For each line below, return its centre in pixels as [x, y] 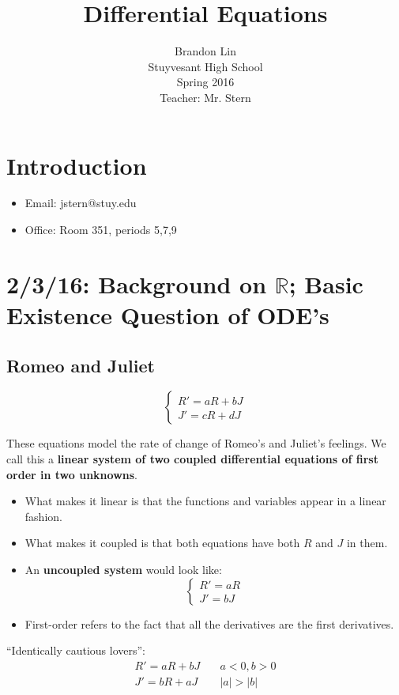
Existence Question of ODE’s [168, 315]
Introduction [77, 165]
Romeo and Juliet [81, 365]
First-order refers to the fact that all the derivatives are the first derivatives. [209, 623]
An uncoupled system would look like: [123, 569]
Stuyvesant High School [205, 66]
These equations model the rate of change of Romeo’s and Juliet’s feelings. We [196, 443]
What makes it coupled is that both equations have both [162, 543]
